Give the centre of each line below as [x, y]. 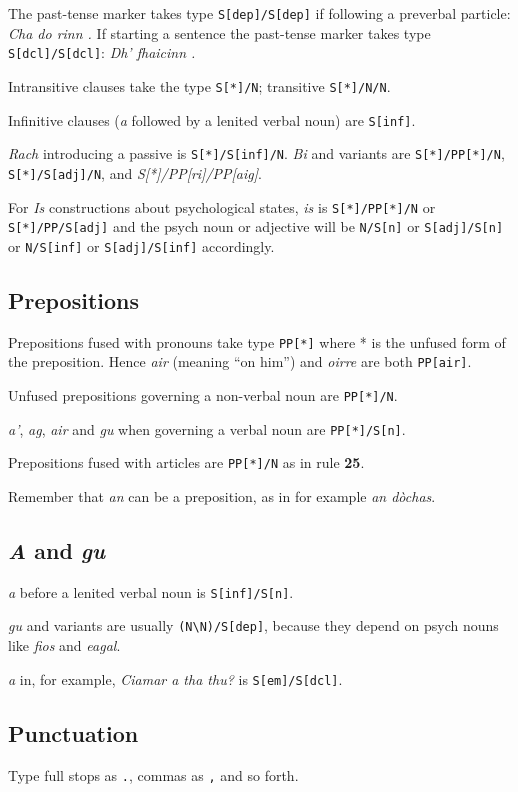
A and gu [57, 549]
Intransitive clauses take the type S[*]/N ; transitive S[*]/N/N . [199, 85]
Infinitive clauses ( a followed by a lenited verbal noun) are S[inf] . [212, 119]
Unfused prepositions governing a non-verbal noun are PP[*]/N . [203, 395]
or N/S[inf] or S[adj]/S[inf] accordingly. [141, 245]
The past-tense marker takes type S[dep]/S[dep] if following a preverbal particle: [259, 13]
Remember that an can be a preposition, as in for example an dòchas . [222, 495]
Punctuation [73, 732]
